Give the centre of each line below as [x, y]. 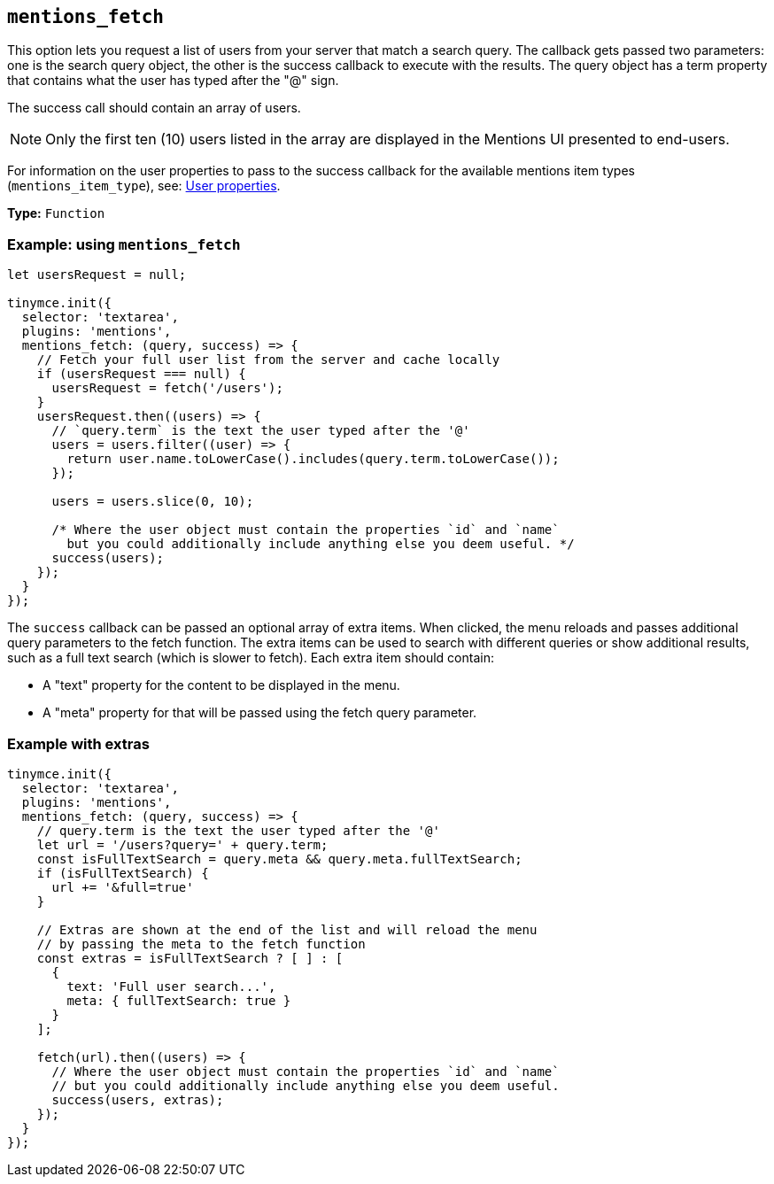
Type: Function [56, 213]
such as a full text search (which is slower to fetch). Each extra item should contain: [251, 658]
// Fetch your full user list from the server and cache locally [268, 360]
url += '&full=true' [123, 887]
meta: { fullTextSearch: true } [179, 1000]
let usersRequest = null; [97, 275]
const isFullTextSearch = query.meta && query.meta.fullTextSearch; [279, 859]
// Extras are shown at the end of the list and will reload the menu [287, 929]
